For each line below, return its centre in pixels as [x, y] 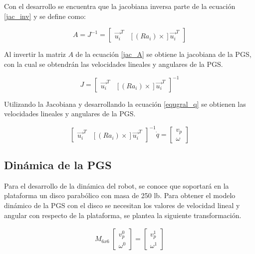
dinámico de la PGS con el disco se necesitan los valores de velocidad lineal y [122, 205]
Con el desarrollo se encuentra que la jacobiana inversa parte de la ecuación [120, 6]
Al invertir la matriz [35, 54]
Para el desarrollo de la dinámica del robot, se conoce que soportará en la [117, 185]
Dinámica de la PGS [58, 164]
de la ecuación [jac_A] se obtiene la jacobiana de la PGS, [163, 54]
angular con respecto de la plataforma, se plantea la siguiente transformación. [123, 215]
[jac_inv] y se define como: [45, 16]
